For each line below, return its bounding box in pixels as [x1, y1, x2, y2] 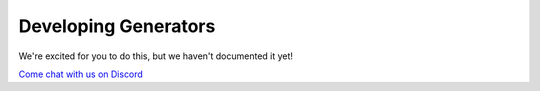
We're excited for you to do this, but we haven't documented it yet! [18, 50, 294, 62]
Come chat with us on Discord [18, 68, 144, 80]
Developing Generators [18, 15, 216, 37]
